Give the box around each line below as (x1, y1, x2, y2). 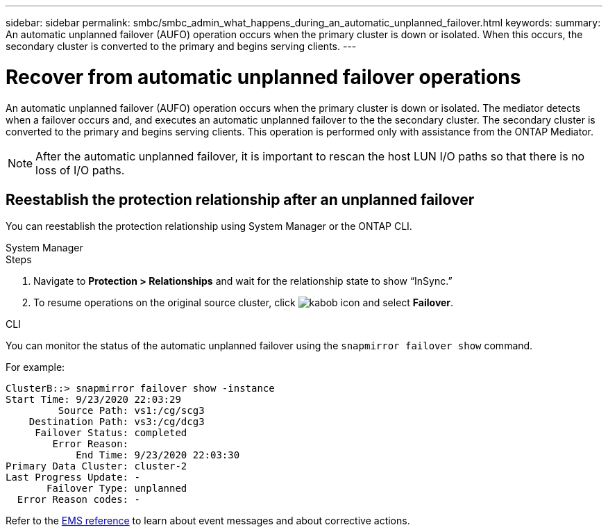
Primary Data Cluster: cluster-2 (6, 460, 187, 472)
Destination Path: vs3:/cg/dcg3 (28, 416, 205, 428)
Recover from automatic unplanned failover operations (6, 65, 521, 89)
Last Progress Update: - (6, 472, 140, 483)
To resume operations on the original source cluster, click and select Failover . (33, 297, 454, 309)
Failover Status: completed (35, 427, 187, 439)
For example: (6, 361, 65, 374)
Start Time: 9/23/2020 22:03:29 (6, 394, 181, 406)
